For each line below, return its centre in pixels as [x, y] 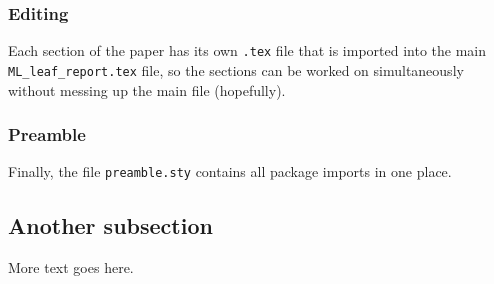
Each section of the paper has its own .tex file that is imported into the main [247, 50]
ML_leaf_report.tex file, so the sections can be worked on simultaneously [236, 69]
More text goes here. [71, 267]
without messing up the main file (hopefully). [147, 89]
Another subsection [110, 225]
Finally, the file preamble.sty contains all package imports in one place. [230, 171]
